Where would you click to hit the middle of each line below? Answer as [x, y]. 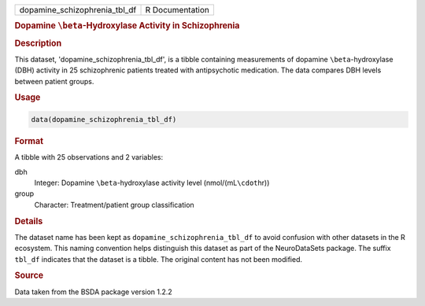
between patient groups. [54, 81]
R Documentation [177, 10]
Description [38, 43]
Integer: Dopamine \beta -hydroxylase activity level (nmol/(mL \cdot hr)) [152, 182]
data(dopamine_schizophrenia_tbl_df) [104, 119]
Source [29, 275]
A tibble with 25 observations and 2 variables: [89, 157]
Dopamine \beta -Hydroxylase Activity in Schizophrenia [127, 26]
